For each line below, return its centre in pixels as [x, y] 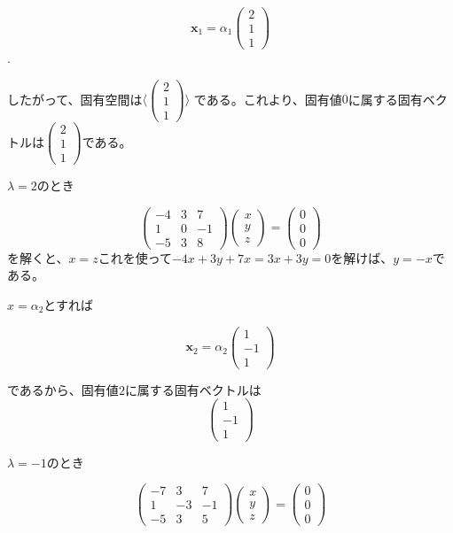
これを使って [135, 257]
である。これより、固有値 [268, 99]
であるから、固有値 [63, 389]
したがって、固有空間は [75, 99]
